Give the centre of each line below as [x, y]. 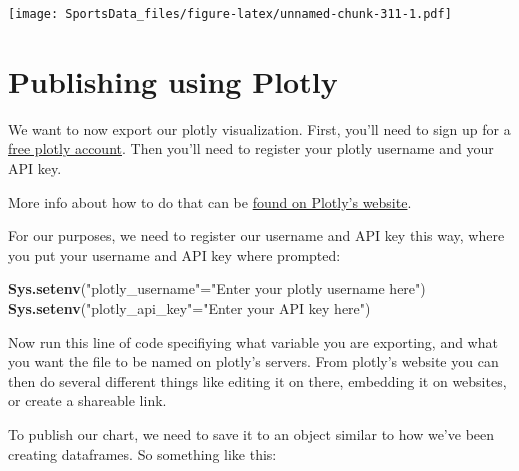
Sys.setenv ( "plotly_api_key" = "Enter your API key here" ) [189, 307]
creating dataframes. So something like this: [142, 453]
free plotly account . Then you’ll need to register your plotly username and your [251, 148]
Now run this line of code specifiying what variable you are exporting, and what [253, 341]
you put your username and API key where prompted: [174, 254]
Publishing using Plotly [173, 80]
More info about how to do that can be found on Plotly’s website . [210, 201]
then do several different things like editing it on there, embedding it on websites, [257, 380]
